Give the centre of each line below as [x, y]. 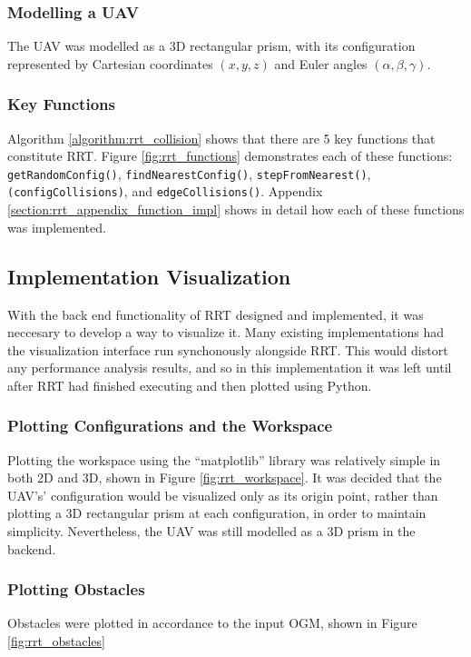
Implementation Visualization [149, 276]
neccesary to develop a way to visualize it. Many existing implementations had [226, 332]
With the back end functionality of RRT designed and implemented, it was [216, 314]
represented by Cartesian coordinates [110, 63]
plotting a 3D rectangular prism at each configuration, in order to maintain [217, 513]
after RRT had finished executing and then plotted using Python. [190, 385]
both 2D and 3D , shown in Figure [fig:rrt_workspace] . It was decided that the [225, 478]
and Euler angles [321, 63]
